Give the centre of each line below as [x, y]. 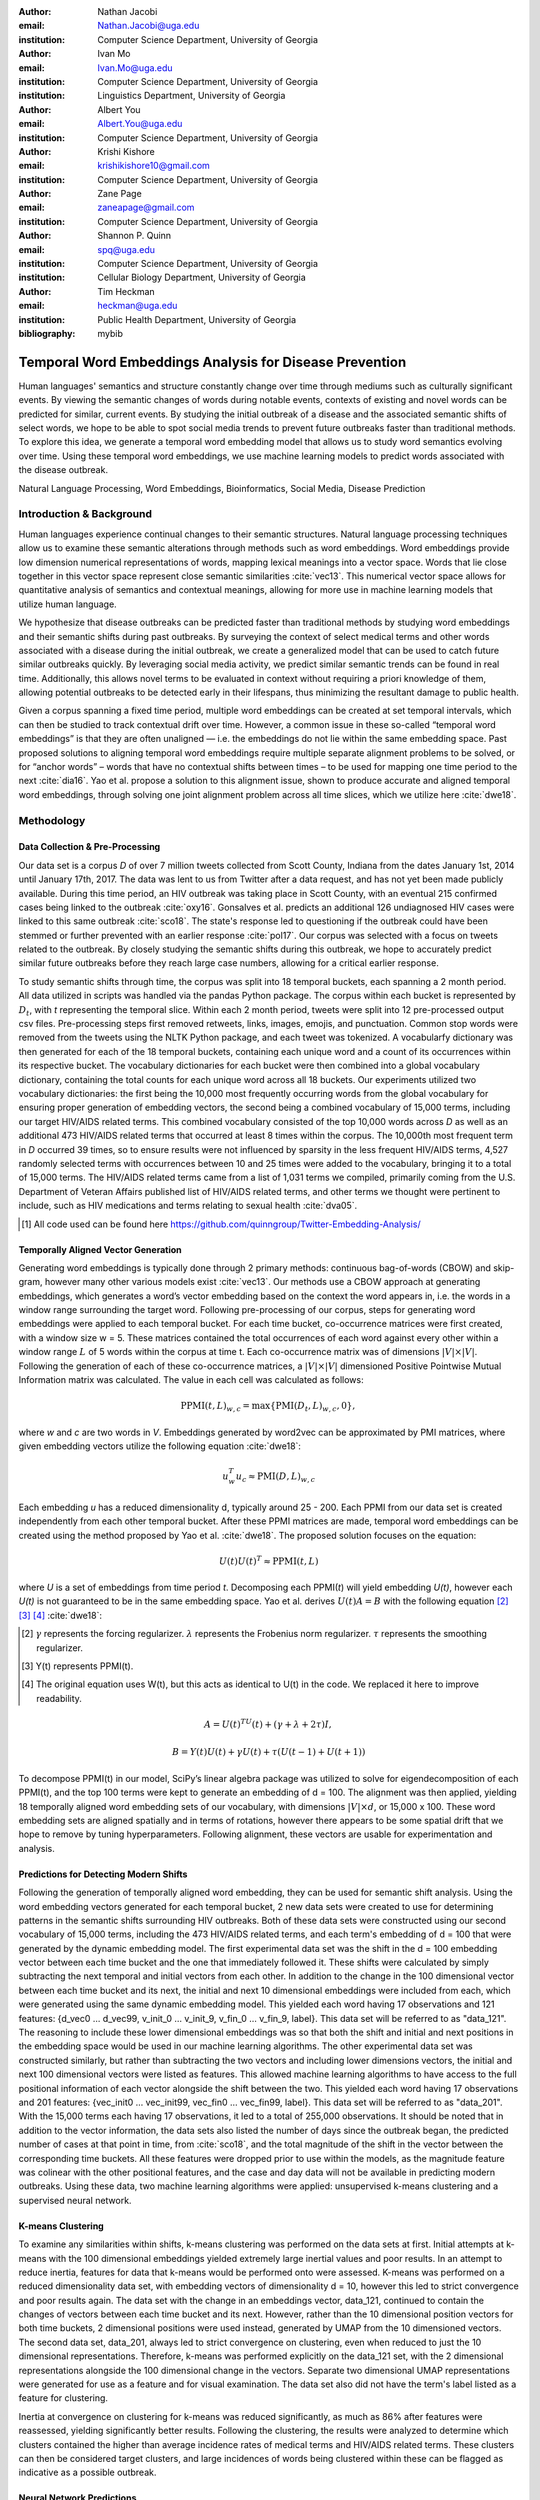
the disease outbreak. [63, 470]
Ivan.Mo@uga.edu [135, 67]
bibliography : [47, 333]
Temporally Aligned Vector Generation [100, 1249]
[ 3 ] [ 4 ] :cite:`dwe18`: [60, 1615]
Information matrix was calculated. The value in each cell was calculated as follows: [191, 1380]
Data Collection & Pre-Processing [89, 847]
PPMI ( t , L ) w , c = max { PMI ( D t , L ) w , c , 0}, [268, 1407]
